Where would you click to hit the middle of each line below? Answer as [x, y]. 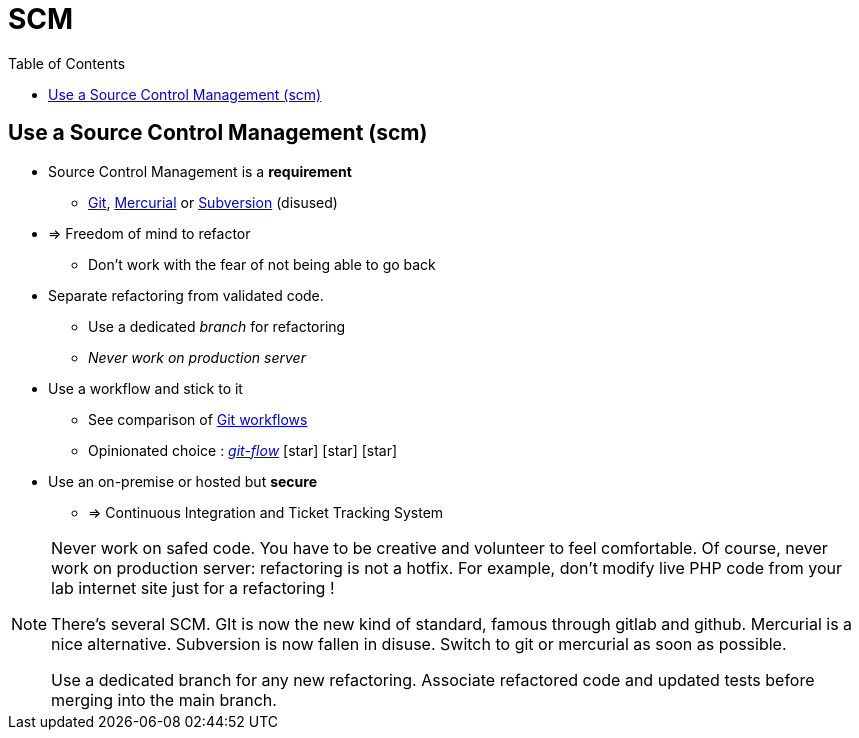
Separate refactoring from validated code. [186, 295]
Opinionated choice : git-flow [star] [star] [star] [243, 450]
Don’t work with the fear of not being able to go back [262, 264]
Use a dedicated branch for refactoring [217, 326]
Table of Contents [67, 63]
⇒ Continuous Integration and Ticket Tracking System [266, 512]
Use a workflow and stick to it [145, 388]
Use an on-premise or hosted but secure [182, 481]
